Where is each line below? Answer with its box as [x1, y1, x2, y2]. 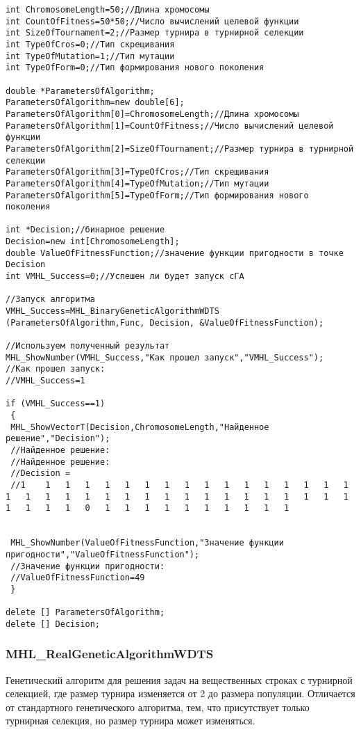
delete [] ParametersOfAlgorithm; [6, 607, 165, 618]
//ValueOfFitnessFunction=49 [10, 573, 145, 583]
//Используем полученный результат [6, 341, 170, 351]
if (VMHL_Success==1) [6, 399, 106, 409]
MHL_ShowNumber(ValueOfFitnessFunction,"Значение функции [10, 538, 284, 548]
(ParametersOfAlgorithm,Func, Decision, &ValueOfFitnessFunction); [6, 317, 324, 328]
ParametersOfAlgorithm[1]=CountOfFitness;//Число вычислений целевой [6, 120, 334, 131]
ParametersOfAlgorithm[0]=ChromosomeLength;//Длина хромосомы [6, 109, 299, 119]
